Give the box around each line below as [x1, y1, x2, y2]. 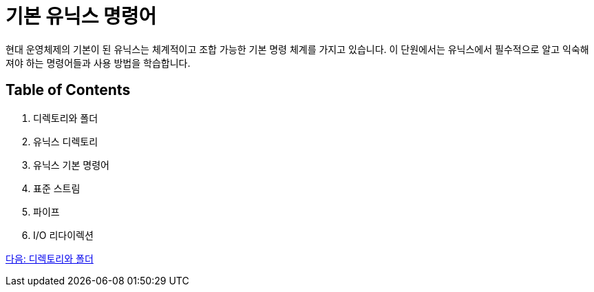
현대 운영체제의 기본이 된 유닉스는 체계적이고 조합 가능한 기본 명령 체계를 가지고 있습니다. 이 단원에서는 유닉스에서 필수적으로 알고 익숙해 [6, 43, 589, 55]
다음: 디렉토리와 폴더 [6, 252, 94, 264]
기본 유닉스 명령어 [6, 5, 157, 28]
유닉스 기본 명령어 [33, 158, 109, 171]
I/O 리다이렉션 [33, 229, 94, 241]
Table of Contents [6, 81, 131, 99]
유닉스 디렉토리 [33, 135, 98, 147]
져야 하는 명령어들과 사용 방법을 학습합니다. [6, 56, 191, 69]
